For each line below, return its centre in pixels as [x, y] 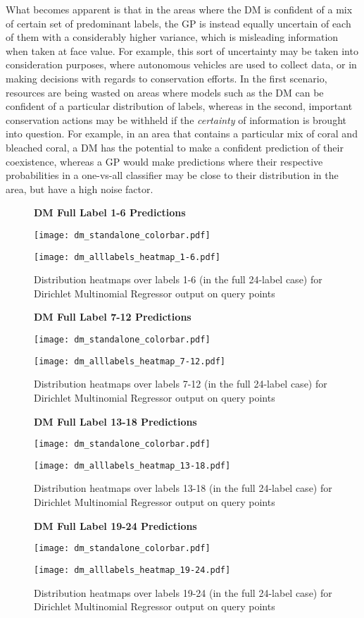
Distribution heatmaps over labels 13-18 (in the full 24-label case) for [183, 488]
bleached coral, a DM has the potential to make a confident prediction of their [175, 147]
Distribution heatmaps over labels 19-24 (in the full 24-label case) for [183, 592]
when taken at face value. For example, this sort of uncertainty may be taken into [182, 50]
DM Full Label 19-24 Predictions [115, 525]
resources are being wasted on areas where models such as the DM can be [165, 92]
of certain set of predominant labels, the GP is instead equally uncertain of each [178, 23]
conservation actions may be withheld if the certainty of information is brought [176, 119]
